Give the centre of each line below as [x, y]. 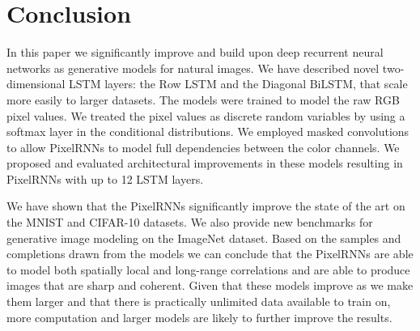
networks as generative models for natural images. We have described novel [193, 68]
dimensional [36, 84]
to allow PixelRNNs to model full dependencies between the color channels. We [203, 147]
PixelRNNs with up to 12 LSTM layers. [105, 178]
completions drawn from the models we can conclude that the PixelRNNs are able [210, 254]
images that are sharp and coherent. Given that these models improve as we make [210, 285]
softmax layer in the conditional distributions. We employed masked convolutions [208, 132]
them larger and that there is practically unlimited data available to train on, [199, 301]
